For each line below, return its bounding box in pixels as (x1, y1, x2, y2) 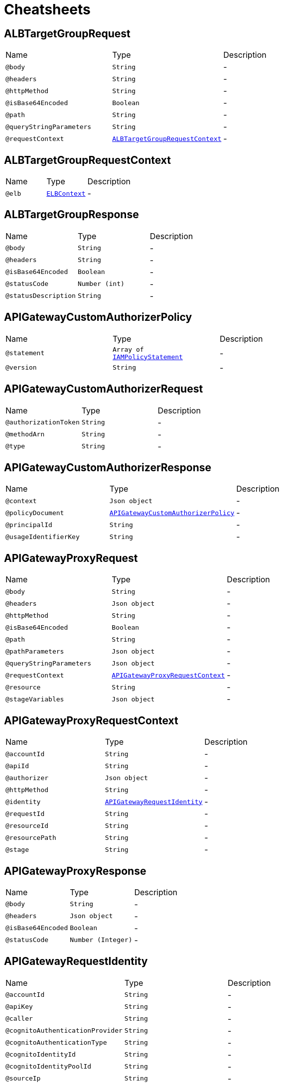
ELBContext (46, 189, 86, 197)
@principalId (5, 521, 52, 529)
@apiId (5, 762, 29, 770)
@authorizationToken (5, 418, 80, 426)
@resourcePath (5, 833, 56, 841)
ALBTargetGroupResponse (4, 208, 139, 221)
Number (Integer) (70, 936, 133, 944)
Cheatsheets (4, 1, 91, 18)
